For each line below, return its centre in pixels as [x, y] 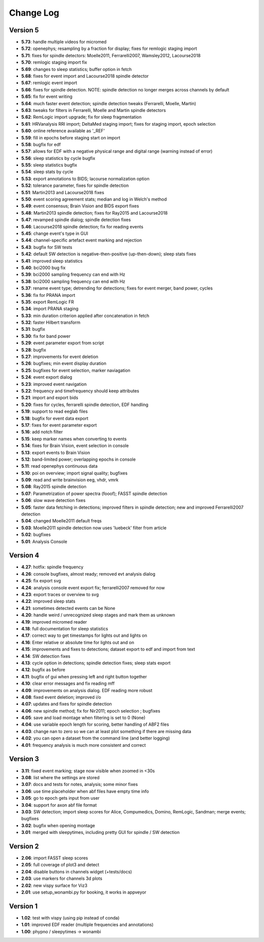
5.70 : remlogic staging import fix [54, 62]
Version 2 [24, 846]
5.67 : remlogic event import [49, 83]
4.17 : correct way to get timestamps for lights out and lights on [84, 635]
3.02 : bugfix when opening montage [58, 825]
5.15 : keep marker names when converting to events [74, 439]
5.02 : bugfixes [36, 535]
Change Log [34, 13]
